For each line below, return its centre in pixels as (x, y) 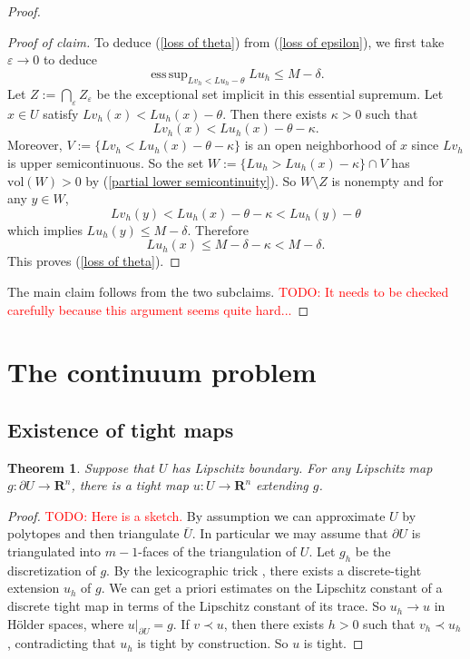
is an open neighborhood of (320, 145)
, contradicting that (62, 643)
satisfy (61, 113)
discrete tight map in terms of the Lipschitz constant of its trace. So (197, 606)
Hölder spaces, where (66, 623)
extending (282, 485)
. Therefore (218, 229)
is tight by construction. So (213, 643)
